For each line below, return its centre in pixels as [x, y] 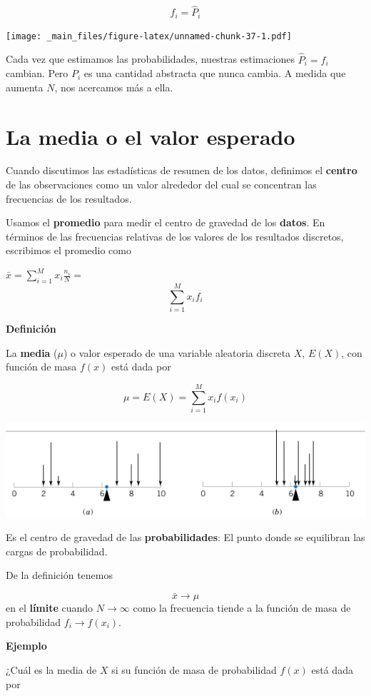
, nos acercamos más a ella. [114, 87]
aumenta [25, 87]
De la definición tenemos [59, 575]
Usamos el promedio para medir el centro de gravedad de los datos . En [166, 222]
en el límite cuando [50, 608]
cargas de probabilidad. [57, 551]
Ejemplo [26, 646]
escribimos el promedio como [68, 250]
